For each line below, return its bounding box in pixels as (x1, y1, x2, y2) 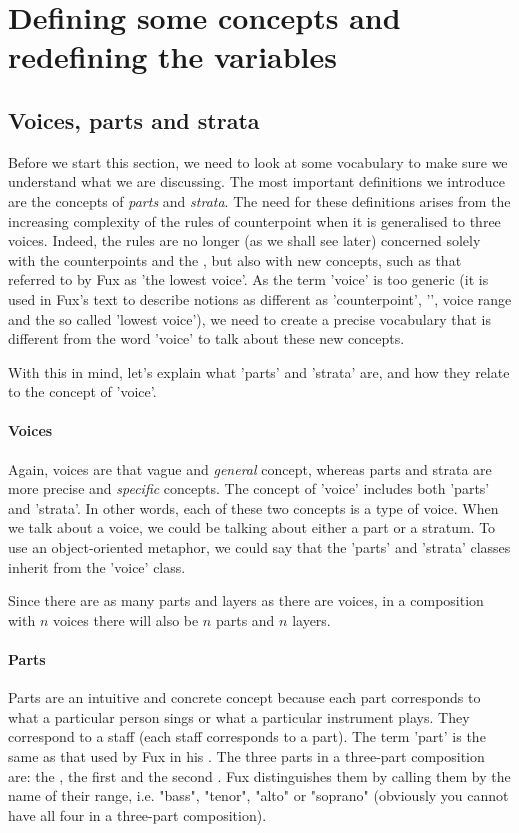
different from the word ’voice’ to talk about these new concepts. (8, 328, 405, 349)
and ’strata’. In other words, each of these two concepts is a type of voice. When (8, 497, 499, 518)
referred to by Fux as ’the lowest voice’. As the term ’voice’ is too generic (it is (8, 269, 489, 290)
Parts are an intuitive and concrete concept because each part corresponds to (8, 687, 481, 708)
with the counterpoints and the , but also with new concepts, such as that (8, 249, 462, 270)
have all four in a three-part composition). (8, 804, 267, 825)
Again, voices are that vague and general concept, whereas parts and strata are (8, 458, 492, 479)
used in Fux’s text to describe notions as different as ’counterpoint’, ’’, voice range (8, 288, 512, 309)
